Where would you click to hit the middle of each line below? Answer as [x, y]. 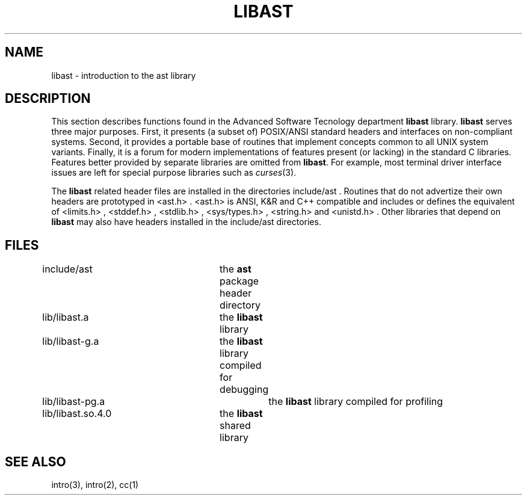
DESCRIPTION [48, 99]
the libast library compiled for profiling [356, 402]
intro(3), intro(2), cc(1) [95, 485]
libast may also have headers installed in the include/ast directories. [186, 222]
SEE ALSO [35, 461]
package [239, 281]
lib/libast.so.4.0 [77, 414]
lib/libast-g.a [71, 341]
